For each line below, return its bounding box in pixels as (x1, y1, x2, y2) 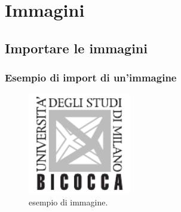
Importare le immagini (5, 38, 148, 57)
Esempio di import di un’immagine (5, 70, 177, 85)
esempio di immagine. (29, 195, 108, 208)
